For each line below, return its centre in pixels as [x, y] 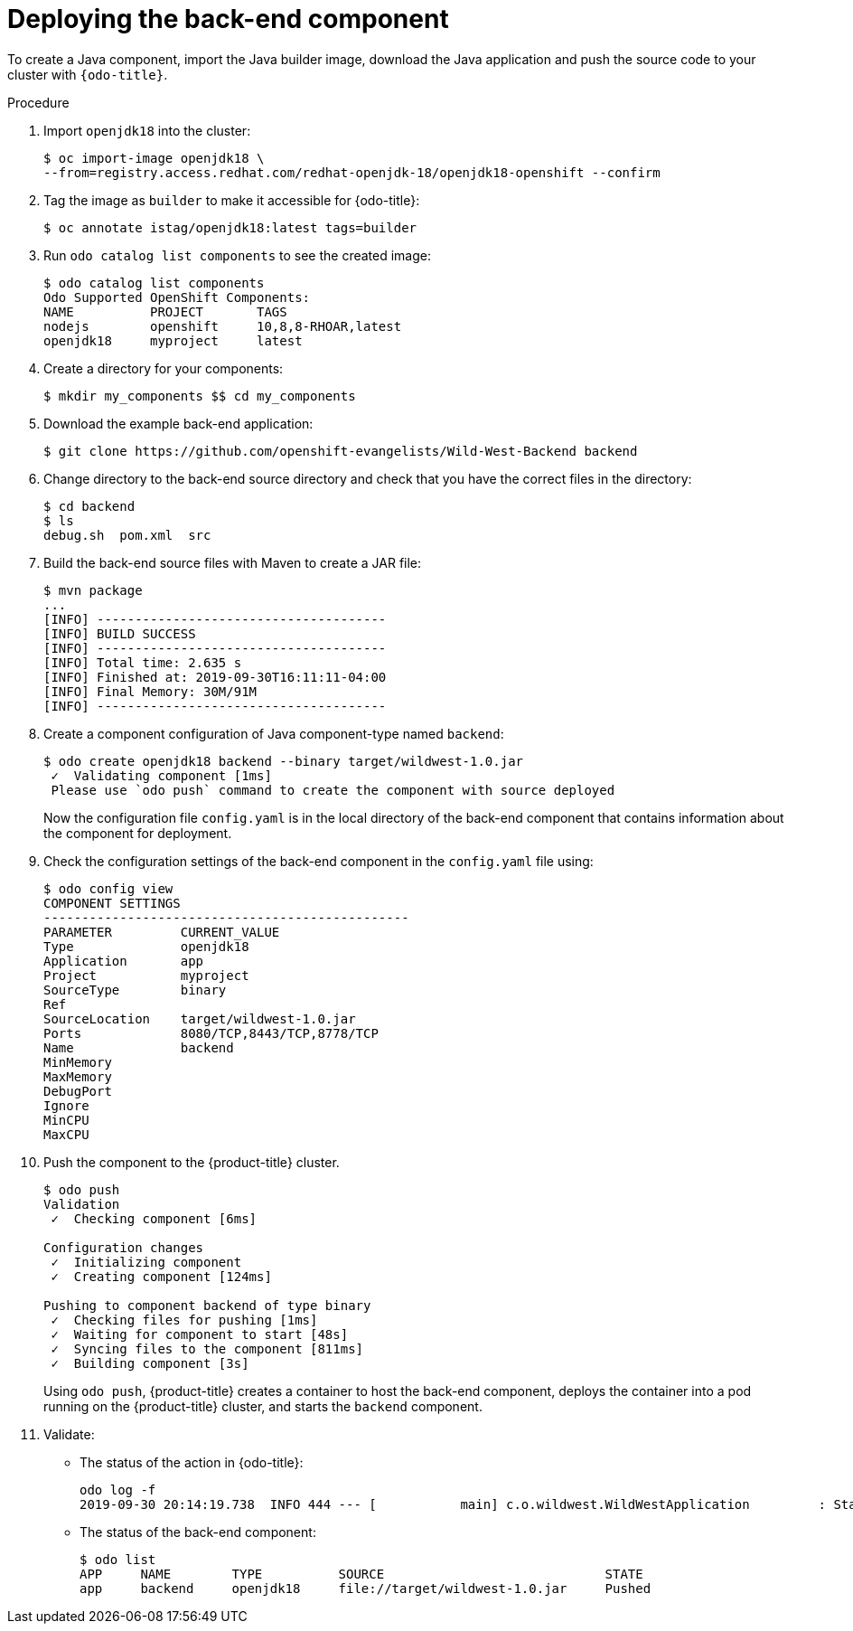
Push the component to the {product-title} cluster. [192, 1162]
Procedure [38, 102]
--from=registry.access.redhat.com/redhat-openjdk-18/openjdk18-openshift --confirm [352, 172]
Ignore [66, 1105]
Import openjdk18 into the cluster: [147, 130]
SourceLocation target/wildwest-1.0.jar [200, 1018]
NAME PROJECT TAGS [165, 311]
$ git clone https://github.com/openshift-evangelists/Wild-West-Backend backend [341, 451]
